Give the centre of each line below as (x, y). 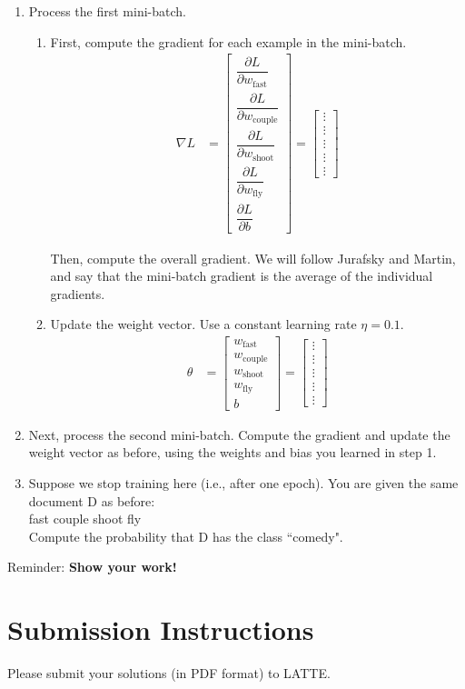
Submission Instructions (161, 629)
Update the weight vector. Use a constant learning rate (203, 324)
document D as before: (92, 500)
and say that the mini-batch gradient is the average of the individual (242, 276)
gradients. (78, 293)
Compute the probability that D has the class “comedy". (186, 536)
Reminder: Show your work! (92, 567)
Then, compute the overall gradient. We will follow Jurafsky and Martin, (253, 258)
